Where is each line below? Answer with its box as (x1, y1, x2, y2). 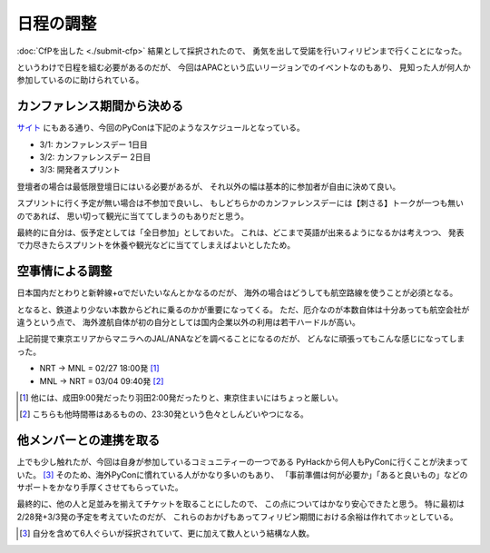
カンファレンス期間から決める (16, 98, 183, 114)
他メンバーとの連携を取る (16, 432, 161, 449)
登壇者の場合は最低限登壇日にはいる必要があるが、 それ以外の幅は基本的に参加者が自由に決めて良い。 (16, 181, 401, 192)
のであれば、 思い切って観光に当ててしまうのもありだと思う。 (16, 210, 250, 222)
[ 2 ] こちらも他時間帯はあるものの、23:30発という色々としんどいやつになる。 (19, 409, 309, 420)
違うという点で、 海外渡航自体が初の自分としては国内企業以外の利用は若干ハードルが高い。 (16, 317, 360, 328)
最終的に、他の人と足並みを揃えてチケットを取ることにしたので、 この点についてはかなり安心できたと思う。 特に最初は (16, 499, 465, 509)
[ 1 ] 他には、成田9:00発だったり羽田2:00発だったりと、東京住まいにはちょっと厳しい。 (19, 392, 344, 403)
